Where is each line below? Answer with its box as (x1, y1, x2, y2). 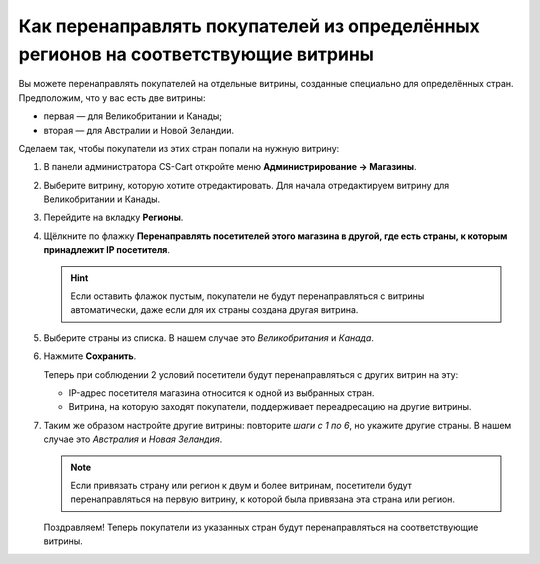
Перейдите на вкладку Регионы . (43, 211, 184, 224)
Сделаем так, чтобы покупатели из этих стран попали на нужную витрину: (18, 142, 340, 154)
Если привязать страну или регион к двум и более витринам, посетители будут (70, 479, 412, 491)
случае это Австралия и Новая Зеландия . (43, 433, 223, 445)
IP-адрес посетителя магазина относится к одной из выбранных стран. (68, 386, 375, 399)
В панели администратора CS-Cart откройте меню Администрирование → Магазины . (43, 161, 417, 173)
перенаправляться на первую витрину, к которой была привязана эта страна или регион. (70, 493, 455, 505)
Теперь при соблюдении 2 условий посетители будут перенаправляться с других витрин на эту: (43, 368, 459, 380)
